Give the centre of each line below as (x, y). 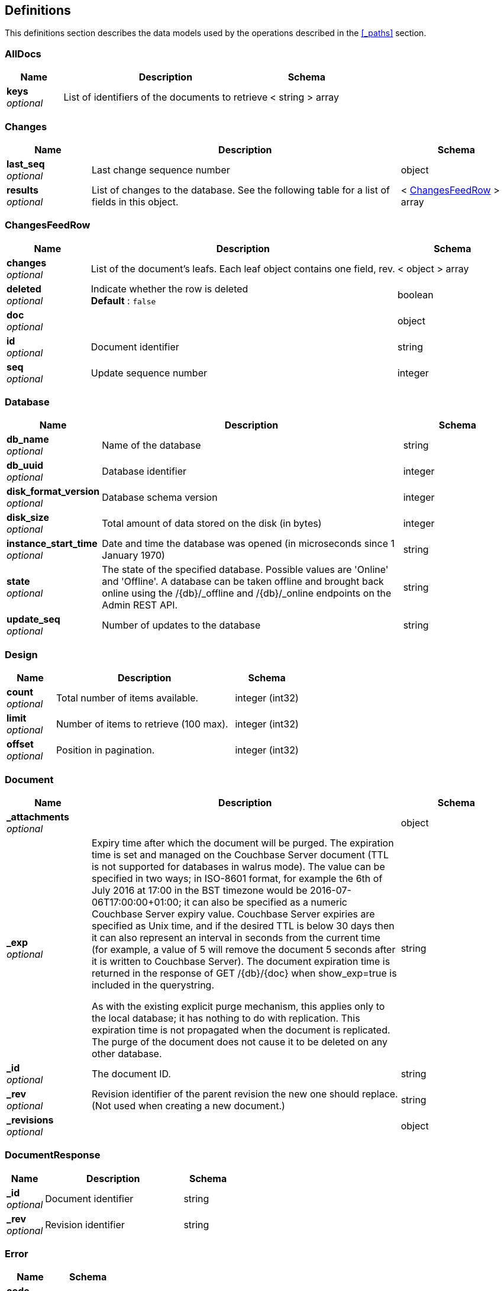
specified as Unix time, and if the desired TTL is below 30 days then (243, 925)
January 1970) (133, 556)
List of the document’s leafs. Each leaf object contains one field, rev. (243, 268)
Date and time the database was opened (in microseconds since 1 (248, 544)
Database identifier (144, 471)
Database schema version (160, 498)
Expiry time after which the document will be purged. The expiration (243, 843)
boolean (415, 294)
